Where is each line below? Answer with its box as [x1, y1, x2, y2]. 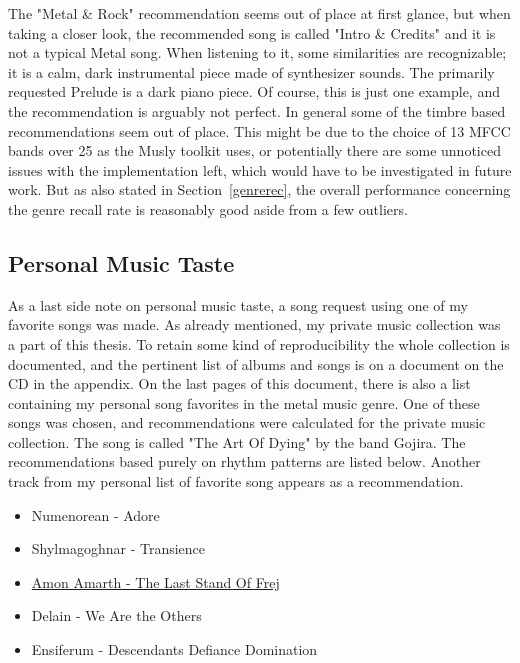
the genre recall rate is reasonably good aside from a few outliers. [8, 198, 408, 219]
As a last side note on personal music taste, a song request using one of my [8, 294, 468, 315]
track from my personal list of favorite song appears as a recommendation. [8, 471, 464, 492]
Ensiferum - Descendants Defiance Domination [31, 639, 318, 660]
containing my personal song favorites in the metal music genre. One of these [8, 392, 480, 413]
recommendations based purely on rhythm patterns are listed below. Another [8, 451, 481, 472]
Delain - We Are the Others [31, 605, 202, 626]
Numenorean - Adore [31, 504, 160, 525]
